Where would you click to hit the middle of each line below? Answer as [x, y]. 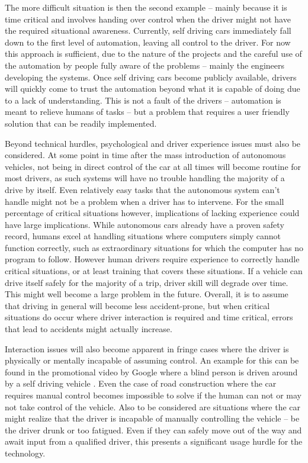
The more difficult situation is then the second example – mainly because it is [146, 7]
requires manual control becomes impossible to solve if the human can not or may [153, 395]
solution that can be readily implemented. [81, 123]
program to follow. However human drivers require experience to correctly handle [152, 259]
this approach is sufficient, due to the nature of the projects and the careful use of [153, 54]
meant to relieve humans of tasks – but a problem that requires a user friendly [147, 112]
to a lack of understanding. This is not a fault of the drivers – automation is [143, 100]
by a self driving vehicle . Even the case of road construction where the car [141, 383]
